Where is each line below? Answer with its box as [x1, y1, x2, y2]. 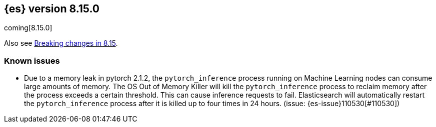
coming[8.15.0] [4, 23, 52, 32]
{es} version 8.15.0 [4, 2, 100, 15]
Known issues [4, 55, 60, 66]
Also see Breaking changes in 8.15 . [4, 39, 118, 48]
